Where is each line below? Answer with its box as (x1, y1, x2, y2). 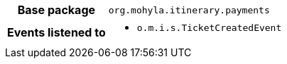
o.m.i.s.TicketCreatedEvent (136, 23, 282, 33)
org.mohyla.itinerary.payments (108, 4, 270, 15)
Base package (17, 3, 96, 17)
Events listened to (7, 25, 106, 39)
